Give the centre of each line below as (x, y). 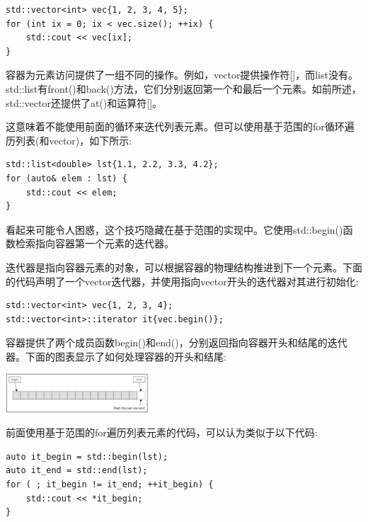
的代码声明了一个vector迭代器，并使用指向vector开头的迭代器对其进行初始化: (182, 281)
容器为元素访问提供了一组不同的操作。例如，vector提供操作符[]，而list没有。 (182, 75)
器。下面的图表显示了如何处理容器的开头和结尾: (116, 356)
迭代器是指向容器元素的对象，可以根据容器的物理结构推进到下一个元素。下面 (184, 267)
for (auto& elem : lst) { (67, 178)
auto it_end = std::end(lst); (77, 471)
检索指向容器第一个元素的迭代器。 (94, 243)
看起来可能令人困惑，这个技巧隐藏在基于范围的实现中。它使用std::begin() (174, 229)
